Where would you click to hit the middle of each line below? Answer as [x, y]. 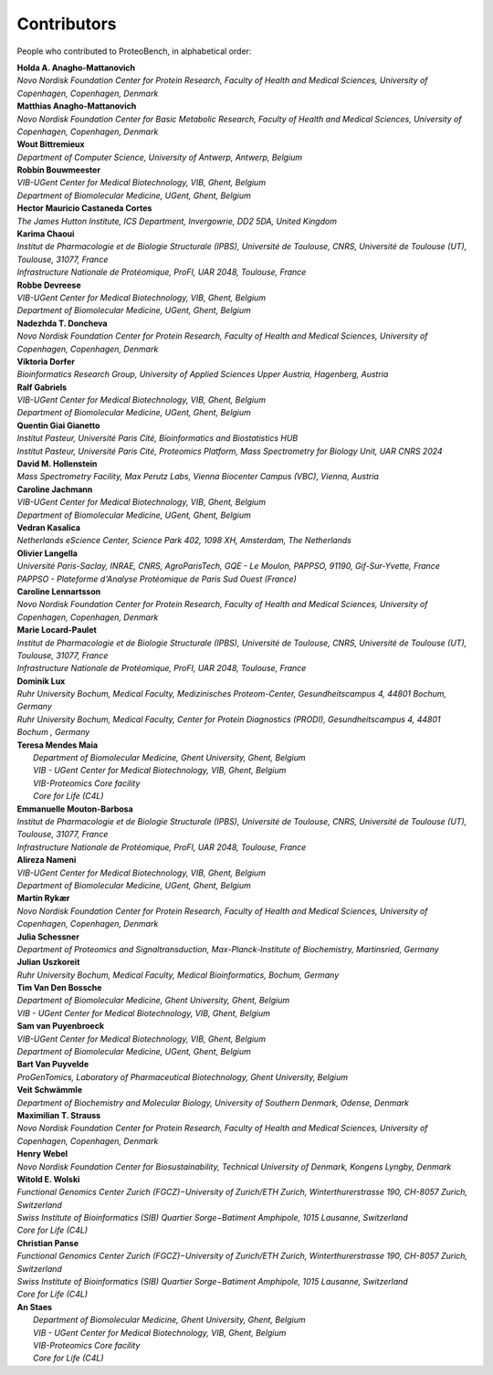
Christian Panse [48, 1243]
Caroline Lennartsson [59, 591]
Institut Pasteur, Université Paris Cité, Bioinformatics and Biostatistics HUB [157, 438]
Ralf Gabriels [42, 387]
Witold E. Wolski [48, 1179]
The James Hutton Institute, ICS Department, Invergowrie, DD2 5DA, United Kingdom [177, 221]
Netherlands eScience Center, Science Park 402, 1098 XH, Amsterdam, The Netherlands [184, 541]
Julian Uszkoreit [48, 962]
